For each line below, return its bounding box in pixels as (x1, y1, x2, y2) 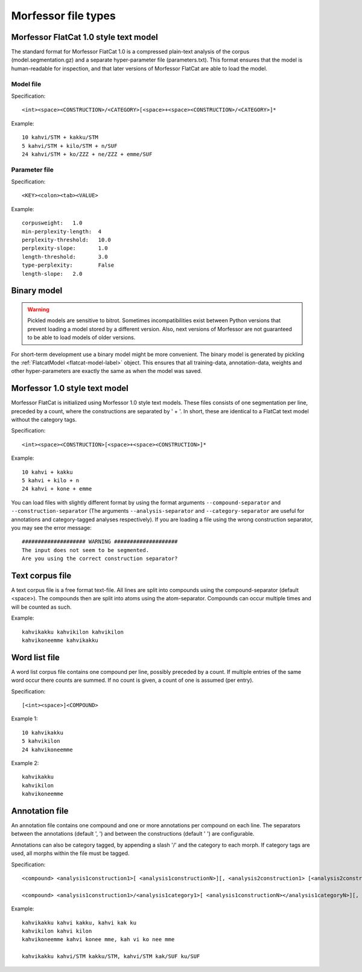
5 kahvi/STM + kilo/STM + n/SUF (22, 142, 118, 149)
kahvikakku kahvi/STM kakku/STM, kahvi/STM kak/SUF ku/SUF (22, 953, 200, 960)
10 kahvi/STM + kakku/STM (22, 134, 99, 141)
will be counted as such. (11, 603, 72, 611)
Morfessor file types (11, 9, 116, 22)
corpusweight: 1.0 (22, 220, 83, 226)
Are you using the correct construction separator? (22, 555, 178, 562)
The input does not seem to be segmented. (22, 547, 150, 553)
